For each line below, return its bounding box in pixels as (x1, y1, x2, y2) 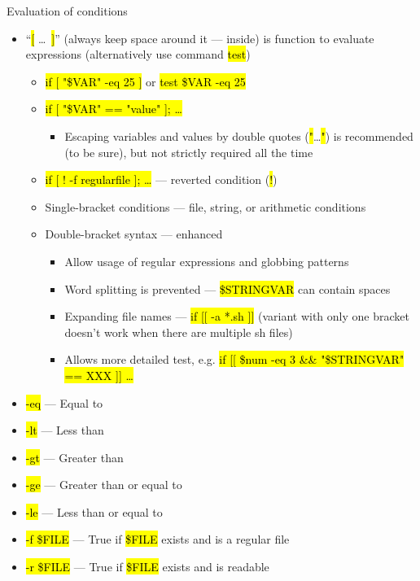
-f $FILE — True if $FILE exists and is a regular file (25, 531, 290, 548)
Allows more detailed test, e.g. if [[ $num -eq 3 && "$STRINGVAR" (64, 351, 405, 368)
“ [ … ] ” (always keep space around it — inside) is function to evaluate (25, 29, 374, 46)
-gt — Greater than (25, 448, 124, 465)
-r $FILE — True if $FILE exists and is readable (25, 558, 269, 575)
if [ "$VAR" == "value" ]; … (45, 100, 182, 117)
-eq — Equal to (25, 394, 103, 411)
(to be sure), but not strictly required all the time (64, 143, 313, 160)
